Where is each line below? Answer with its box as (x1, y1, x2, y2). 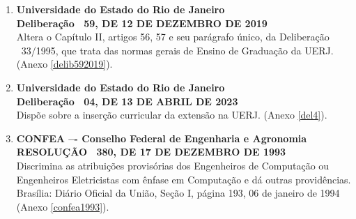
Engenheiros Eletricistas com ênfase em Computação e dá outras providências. (16, 172, 351, 186)
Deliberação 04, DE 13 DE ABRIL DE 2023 (16, 93, 238, 108)
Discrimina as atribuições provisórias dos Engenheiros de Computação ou (16, 158, 330, 172)
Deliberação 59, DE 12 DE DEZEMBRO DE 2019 (16, 15, 268, 30)
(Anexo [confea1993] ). (16, 199, 109, 213)
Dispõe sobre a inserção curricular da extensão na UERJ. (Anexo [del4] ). (16, 107, 327, 122)
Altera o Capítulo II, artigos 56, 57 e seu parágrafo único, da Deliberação (16, 29, 330, 44)
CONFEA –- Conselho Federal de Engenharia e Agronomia (16, 130, 307, 145)
